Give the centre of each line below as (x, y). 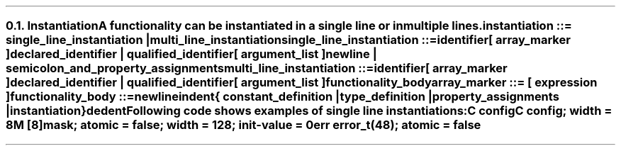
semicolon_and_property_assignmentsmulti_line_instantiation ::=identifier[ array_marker (257, 68)
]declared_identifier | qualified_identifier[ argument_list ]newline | (191, 54)
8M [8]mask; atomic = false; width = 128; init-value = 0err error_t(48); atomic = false (244, 125)
